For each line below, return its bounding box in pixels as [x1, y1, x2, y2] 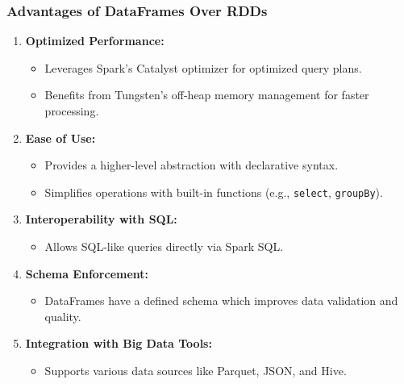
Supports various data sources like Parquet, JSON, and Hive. [44, 362, 347, 378]
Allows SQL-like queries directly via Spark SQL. [44, 238, 284, 255]
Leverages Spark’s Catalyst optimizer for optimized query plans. [44, 59, 362, 76]
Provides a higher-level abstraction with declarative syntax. [44, 157, 339, 173]
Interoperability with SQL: [25, 211, 177, 227]
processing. [44, 102, 99, 119]
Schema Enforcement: [25, 265, 149, 282]
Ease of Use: [25, 129, 96, 146]
